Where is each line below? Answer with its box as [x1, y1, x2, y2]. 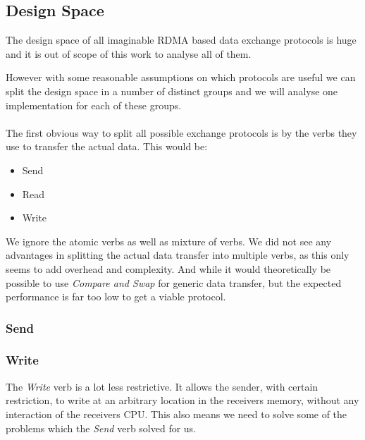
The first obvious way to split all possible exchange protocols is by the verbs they [6, 125, 357, 140]
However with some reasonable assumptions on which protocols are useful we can [6, 70, 356, 85]
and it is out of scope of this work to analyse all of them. [6, 46, 252, 61]
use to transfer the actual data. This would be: [6, 139, 208, 154]
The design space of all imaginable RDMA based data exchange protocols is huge [6, 32, 357, 47]
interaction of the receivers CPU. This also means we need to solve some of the [6, 406, 347, 421]
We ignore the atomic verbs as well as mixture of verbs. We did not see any [6, 233, 332, 248]
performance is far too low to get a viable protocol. [6, 289, 226, 304]
